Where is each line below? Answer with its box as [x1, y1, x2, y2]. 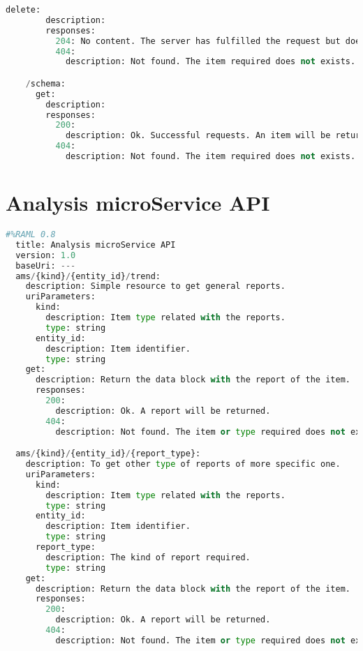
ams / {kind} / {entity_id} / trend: [15, 271, 161, 281]
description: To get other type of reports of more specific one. [25, 459, 341, 470]
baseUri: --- [15, 260, 76, 271]
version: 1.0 [15, 250, 76, 260]
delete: [6, 5, 41, 15]
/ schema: [25, 78, 66, 89]
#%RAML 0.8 [6, 230, 56, 240]
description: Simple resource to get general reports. [25, 281, 286, 292]
